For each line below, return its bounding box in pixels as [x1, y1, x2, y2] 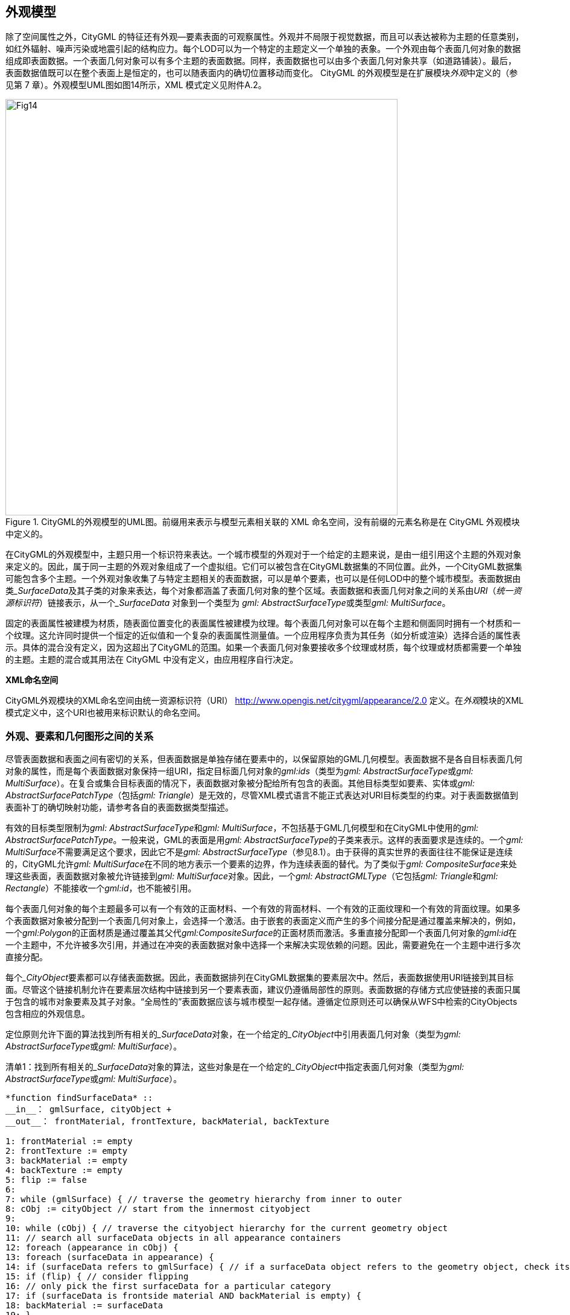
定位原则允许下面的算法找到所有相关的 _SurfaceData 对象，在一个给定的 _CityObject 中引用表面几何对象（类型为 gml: [5, 1029, 461, 1040]
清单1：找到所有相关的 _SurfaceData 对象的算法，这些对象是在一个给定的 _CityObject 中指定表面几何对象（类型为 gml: [5, 1062, 464, 1072]
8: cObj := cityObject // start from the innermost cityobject [5, 1204, 311, 1214]
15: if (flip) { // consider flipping [5, 1272, 189, 1282]
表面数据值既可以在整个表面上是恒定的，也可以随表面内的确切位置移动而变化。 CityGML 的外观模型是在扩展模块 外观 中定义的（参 [5, 68, 518, 78]
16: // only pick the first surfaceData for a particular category [5, 1281, 331, 1291]
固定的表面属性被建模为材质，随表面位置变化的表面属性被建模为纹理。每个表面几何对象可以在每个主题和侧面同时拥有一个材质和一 [5, 618, 521, 629]
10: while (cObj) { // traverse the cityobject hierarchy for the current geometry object [5, 1223, 448, 1234]
